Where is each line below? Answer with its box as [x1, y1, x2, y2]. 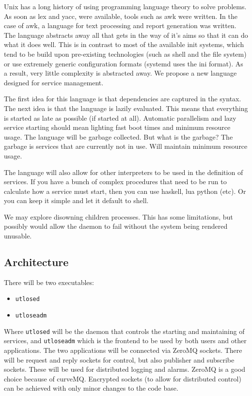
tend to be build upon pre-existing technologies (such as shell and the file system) [4, 48, 247, 59]
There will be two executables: [4, 277, 94, 287]
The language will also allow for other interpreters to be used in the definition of [4, 167, 243, 177]
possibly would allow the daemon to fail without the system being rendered [4, 221, 228, 231]
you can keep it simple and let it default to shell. [4, 195, 149, 206]
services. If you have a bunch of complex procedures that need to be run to [4, 176, 227, 187]
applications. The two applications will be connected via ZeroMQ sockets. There [4, 345, 242, 355]
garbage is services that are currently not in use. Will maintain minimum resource [4, 141, 248, 151]
